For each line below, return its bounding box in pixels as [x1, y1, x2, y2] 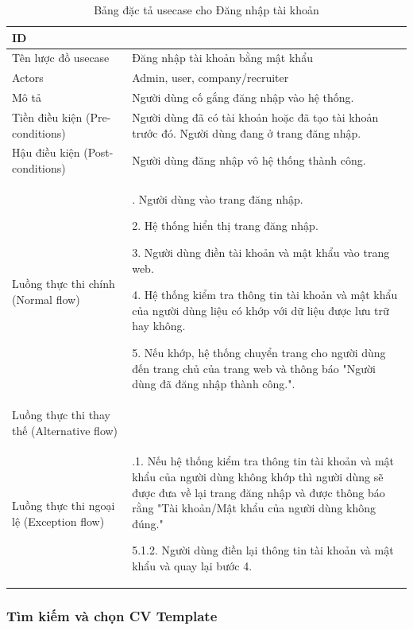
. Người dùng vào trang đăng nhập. [132, 190, 303, 207]
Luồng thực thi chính [12, 275, 115, 292]
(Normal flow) [12, 290, 80, 307]
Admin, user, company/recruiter [132, 69, 289, 86]
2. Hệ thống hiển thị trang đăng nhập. [132, 217, 318, 234]
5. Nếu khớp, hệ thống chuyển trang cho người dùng [132, 344, 386, 360]
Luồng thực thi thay [12, 406, 110, 423]
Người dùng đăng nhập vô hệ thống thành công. [132, 152, 366, 169]
